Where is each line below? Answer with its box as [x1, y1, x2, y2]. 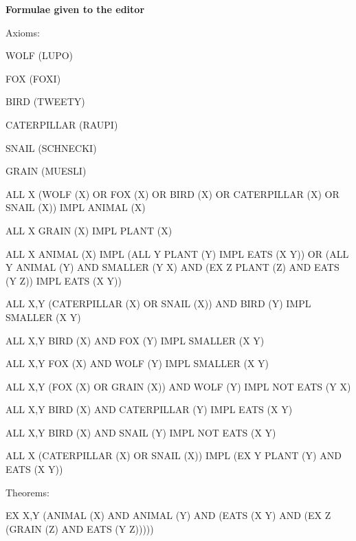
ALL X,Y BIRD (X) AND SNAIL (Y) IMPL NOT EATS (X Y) [5, 425, 276, 439]
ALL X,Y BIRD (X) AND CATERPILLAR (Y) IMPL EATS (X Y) [5, 402, 293, 417]
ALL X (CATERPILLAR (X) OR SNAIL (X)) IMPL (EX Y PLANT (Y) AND [5, 448, 342, 463]
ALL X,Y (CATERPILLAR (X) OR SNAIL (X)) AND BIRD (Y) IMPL [5, 296, 311, 311]
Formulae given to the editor [5, 2, 145, 16]
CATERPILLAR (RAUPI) [5, 117, 118, 131]
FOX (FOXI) [5, 71, 61, 85]
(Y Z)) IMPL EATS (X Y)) [5, 273, 122, 287]
